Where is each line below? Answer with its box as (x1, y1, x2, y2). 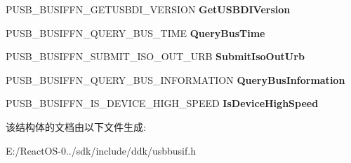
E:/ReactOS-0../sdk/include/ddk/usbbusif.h (6, 143, 196, 157)
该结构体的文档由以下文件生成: (6, 119, 146, 134)
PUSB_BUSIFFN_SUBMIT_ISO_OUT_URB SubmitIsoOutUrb (6, 49, 305, 64)
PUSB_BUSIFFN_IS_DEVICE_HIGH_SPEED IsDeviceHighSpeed (6, 96, 319, 111)
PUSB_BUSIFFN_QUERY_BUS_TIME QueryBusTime (6, 25, 265, 40)
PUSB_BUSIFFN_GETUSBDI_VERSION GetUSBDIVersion (6, 2, 291, 16)
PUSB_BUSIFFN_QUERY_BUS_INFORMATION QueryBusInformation (6, 72, 345, 87)
